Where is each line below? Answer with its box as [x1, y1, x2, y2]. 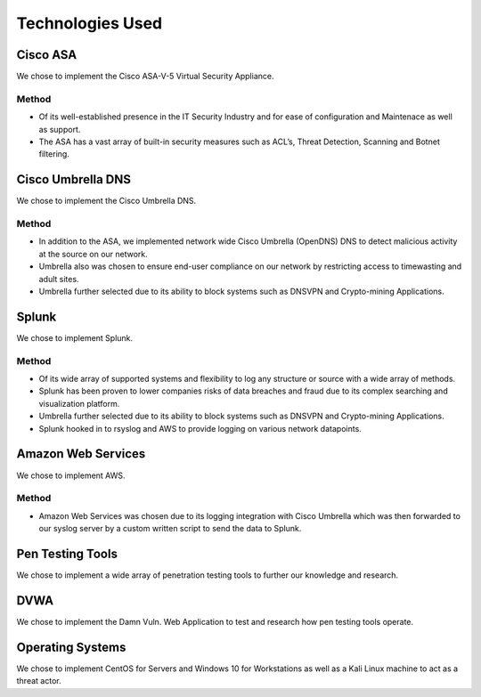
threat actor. [16, 676, 61, 686]
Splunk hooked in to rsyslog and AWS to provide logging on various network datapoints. [38, 423, 363, 434]
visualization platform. [38, 398, 120, 409]
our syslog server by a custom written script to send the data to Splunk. [38, 523, 302, 534]
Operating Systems [16, 639, 126, 654]
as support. [38, 124, 81, 134]
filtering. [38, 149, 70, 159]
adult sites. [38, 273, 79, 284]
